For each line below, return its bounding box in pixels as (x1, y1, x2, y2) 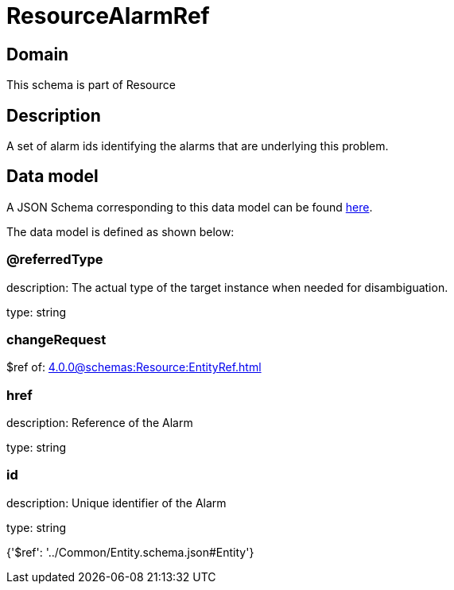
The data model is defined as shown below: (6, 224, 235, 239)
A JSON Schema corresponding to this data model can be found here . (6, 200, 373, 214)
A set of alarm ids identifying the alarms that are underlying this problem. (6, 139, 389, 153)
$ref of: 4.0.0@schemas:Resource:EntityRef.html (6, 360, 262, 375)
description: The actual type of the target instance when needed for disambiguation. (6, 280, 448, 294)
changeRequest (6, 331, 107, 347)
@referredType (6, 251, 103, 268)
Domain (6, 44, 69, 64)
